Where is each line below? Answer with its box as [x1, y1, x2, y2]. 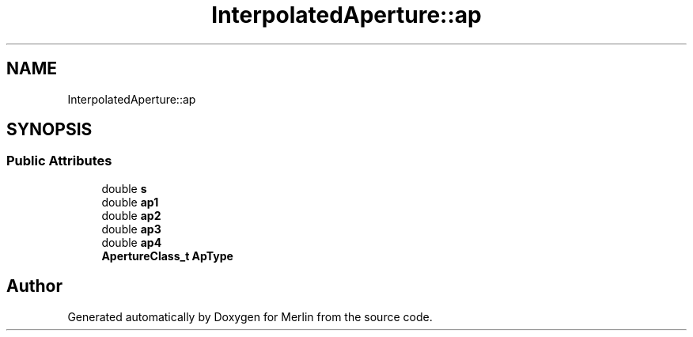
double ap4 [101, 235, 162, 249]
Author [6, 276, 62, 297]
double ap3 [101, 222, 161, 236]
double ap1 [101, 195, 159, 209]
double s [101, 181, 147, 195]
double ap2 [101, 208, 161, 222]
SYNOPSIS [6, 119, 93, 140]
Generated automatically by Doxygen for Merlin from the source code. [67, 309, 433, 324]
